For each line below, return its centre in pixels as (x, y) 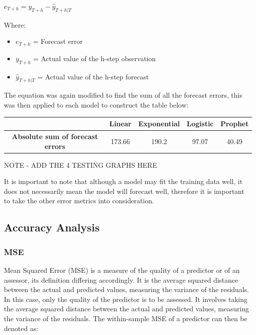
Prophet (234, 124)
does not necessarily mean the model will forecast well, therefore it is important (124, 191)
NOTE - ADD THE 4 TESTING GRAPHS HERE (80, 165)
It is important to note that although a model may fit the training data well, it (123, 181)
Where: (15, 24)
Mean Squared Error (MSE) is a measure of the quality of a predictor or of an (122, 270)
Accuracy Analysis (52, 227)
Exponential (159, 124)
